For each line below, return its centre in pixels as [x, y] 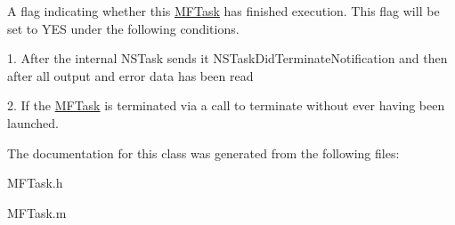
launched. [33, 122]
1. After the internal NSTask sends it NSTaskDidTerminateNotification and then [227, 58]
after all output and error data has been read [130, 75]
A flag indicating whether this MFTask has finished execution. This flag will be [223, 11]
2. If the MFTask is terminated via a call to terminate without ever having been [226, 105]
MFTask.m [37, 212]
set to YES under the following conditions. [123, 28]
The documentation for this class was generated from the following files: [203, 153]
